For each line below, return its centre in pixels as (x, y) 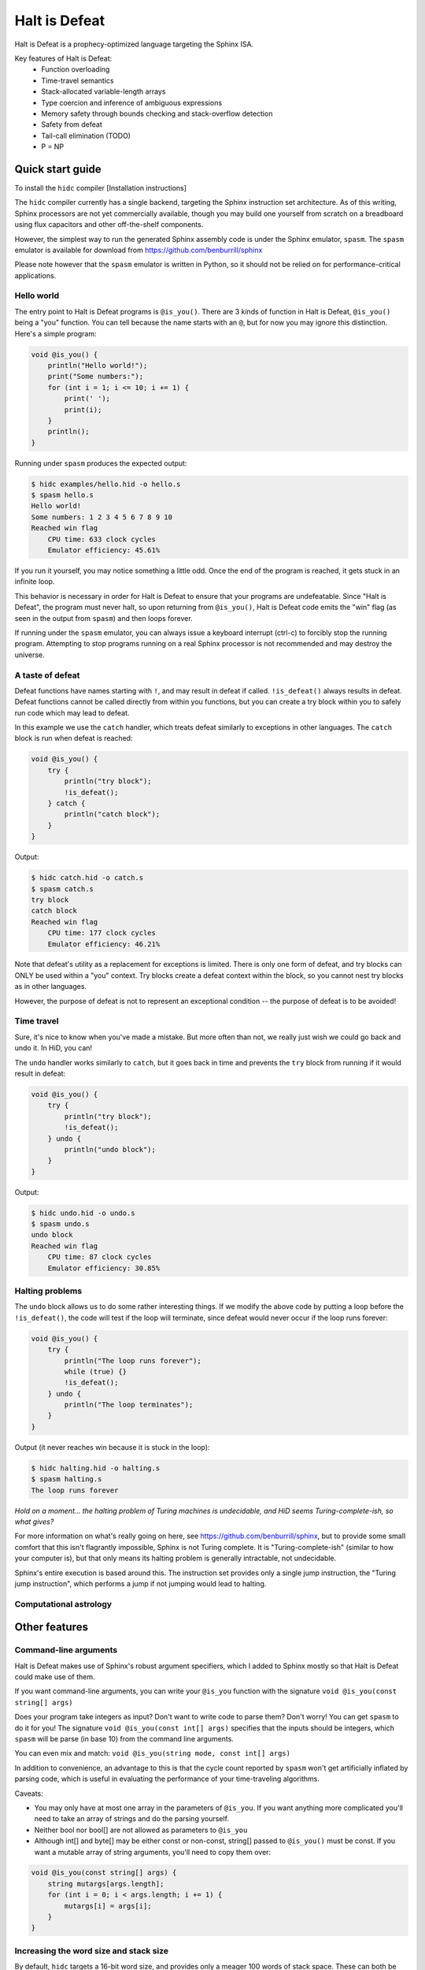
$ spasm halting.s (67, 1479)
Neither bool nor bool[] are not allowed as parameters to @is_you (141, 1830)
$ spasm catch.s (63, 889)
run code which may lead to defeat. (72, 712)
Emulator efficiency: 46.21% (104, 944)
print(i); (83, 409)
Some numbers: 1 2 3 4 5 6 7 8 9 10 (102, 517)
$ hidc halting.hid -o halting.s (96, 1468)
